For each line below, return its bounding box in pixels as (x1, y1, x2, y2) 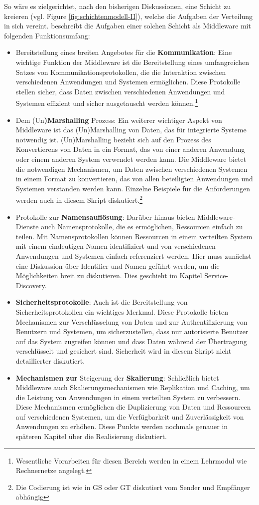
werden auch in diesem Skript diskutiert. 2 (15, 193, 143, 205)
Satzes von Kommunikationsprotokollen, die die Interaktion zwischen (15, 66, 226, 77)
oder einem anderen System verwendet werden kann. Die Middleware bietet (15, 153, 247, 164)
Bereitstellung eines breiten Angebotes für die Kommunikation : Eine (15, 47, 232, 57)
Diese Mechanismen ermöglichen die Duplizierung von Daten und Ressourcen (15, 402, 251, 412)
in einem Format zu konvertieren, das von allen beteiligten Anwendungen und (15, 173, 253, 184)
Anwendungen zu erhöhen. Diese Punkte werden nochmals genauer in (15, 421, 228, 432)
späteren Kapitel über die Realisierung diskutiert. (15, 431, 167, 442)
